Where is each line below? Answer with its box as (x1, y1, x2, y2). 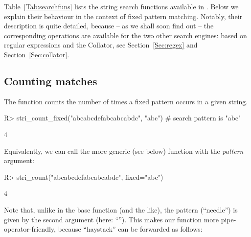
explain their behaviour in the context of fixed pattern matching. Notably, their (4, 11, 243, 21)
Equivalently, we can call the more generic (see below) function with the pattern (4, 145, 244, 156)
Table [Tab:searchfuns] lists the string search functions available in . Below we (4, 1, 239, 11)
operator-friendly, (4, 224, 56, 234)
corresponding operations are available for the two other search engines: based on (4, 30, 247, 40)
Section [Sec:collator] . (4, 49, 69, 59)
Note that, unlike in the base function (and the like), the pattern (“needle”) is (4, 204, 238, 214)
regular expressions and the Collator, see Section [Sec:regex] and (4, 40, 198, 50)
